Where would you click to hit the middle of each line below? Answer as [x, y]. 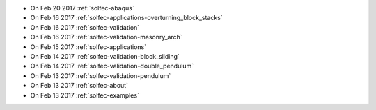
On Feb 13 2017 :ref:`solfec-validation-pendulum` [101, 75]
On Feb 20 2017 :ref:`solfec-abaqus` [83, 8]
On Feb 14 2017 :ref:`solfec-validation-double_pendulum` [112, 66]
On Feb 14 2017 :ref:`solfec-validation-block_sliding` [105, 56]
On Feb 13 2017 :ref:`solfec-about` [79, 86]
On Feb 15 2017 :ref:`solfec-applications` [88, 47]
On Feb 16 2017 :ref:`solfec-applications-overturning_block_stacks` [126, 18]
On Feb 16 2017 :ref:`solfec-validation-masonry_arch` [106, 37]
